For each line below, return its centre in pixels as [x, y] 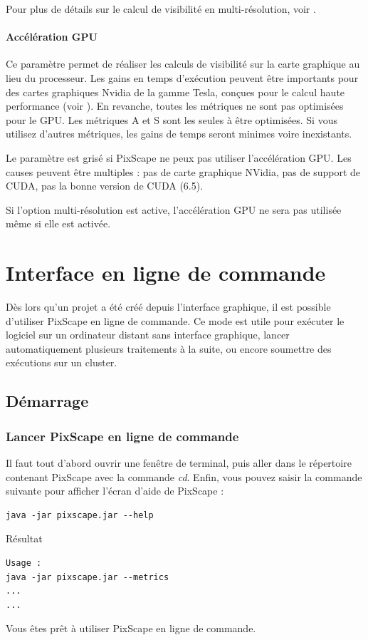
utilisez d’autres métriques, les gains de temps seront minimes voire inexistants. [179, 134]
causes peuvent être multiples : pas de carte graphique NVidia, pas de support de [183, 171]
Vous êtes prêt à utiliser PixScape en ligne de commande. [131, 628]
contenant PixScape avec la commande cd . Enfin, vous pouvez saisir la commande [184, 476]
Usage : [24, 563]
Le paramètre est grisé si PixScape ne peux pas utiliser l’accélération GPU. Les [179, 157]
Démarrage [47, 401]
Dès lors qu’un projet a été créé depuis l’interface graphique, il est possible [168, 307]
